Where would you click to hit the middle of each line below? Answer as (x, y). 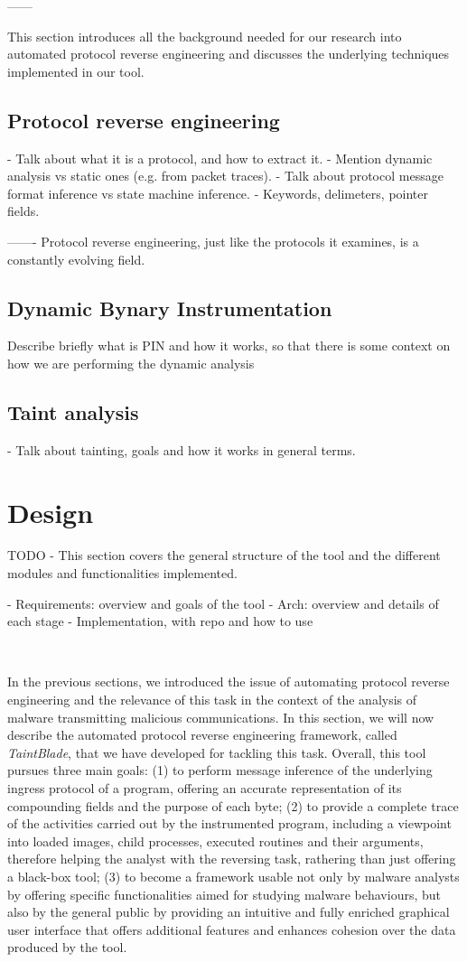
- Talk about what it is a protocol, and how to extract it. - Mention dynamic (220, 158)
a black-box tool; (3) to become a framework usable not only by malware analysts (233, 876)
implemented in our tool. (76, 71)
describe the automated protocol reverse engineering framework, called (202, 735)
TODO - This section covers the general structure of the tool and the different (224, 555)
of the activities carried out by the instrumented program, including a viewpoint (229, 823)
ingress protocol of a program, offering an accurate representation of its (205, 787)
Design (51, 512)
